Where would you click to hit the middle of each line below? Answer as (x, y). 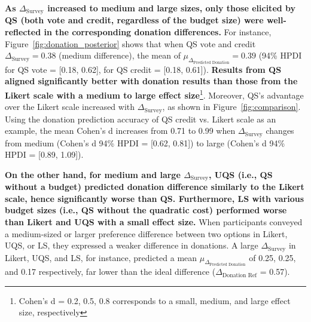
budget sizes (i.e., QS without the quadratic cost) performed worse (146, 210)
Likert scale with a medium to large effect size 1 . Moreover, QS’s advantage (154, 94)
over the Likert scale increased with (70, 107)
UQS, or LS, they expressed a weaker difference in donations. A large (132, 245)
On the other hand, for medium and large (93, 174)
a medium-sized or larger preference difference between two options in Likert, (146, 233)
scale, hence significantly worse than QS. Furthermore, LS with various (155, 198)
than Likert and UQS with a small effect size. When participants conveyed (154, 222)
